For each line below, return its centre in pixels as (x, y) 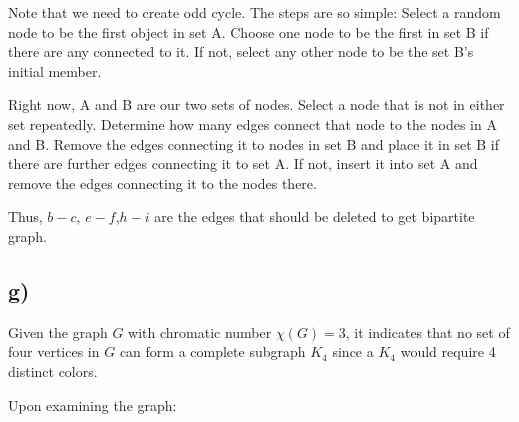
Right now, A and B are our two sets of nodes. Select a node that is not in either (256, 104)
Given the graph (58, 331)
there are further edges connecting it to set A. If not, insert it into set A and (243, 163)
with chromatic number (200, 331)
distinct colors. (53, 370)
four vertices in (54, 351)
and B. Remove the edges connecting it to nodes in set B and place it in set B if (254, 143)
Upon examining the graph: (92, 404)
